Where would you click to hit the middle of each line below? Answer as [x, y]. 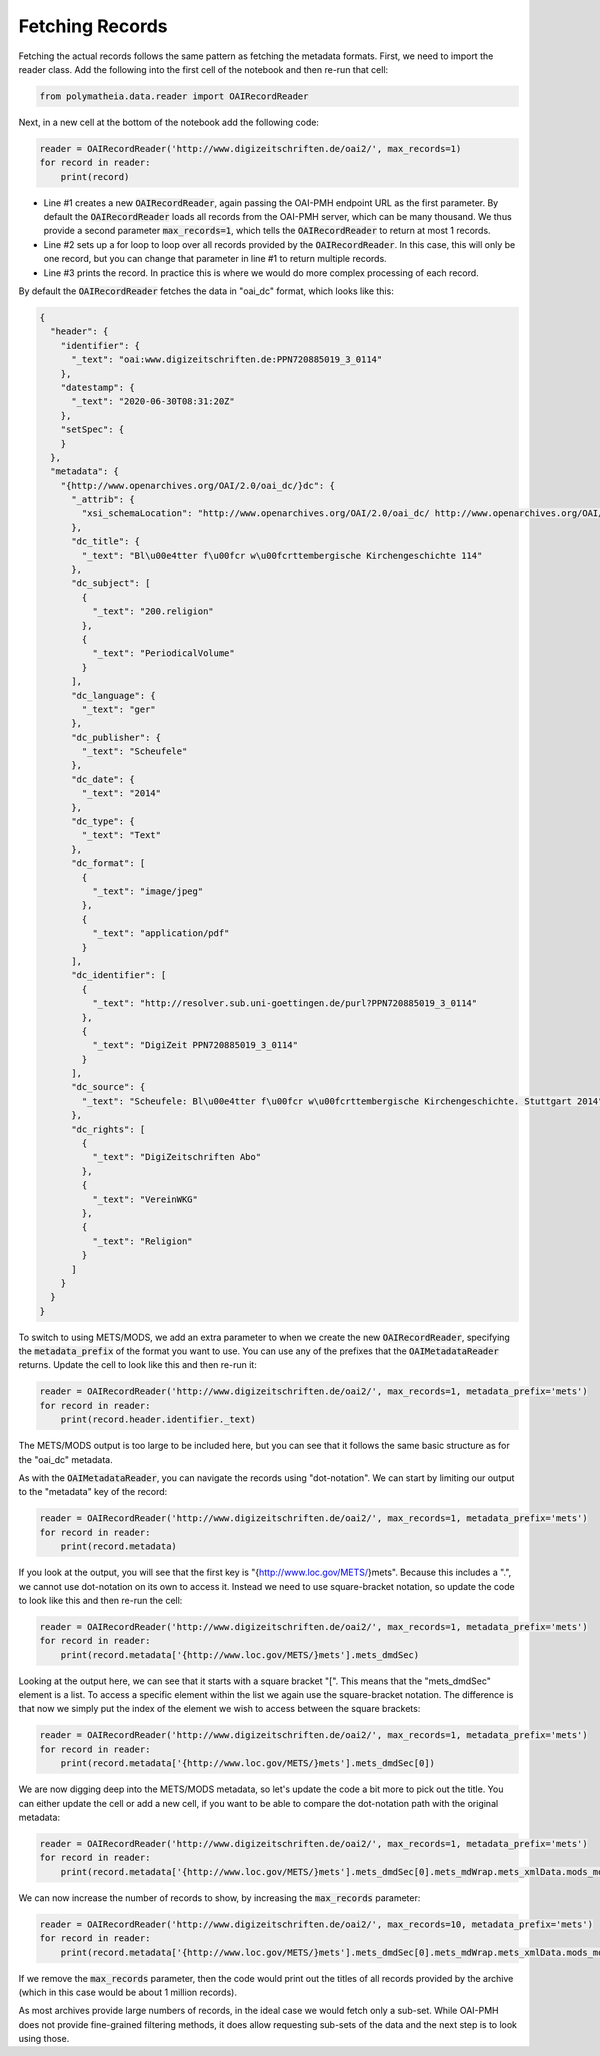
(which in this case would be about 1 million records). [127, 1992]
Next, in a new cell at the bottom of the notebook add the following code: [169, 122]
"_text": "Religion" [142, 1241]
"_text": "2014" [121, 793]
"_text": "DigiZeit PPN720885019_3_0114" [195, 1045]
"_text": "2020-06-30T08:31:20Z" [153, 401]
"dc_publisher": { [116, 737]
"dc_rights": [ [108, 1129]
